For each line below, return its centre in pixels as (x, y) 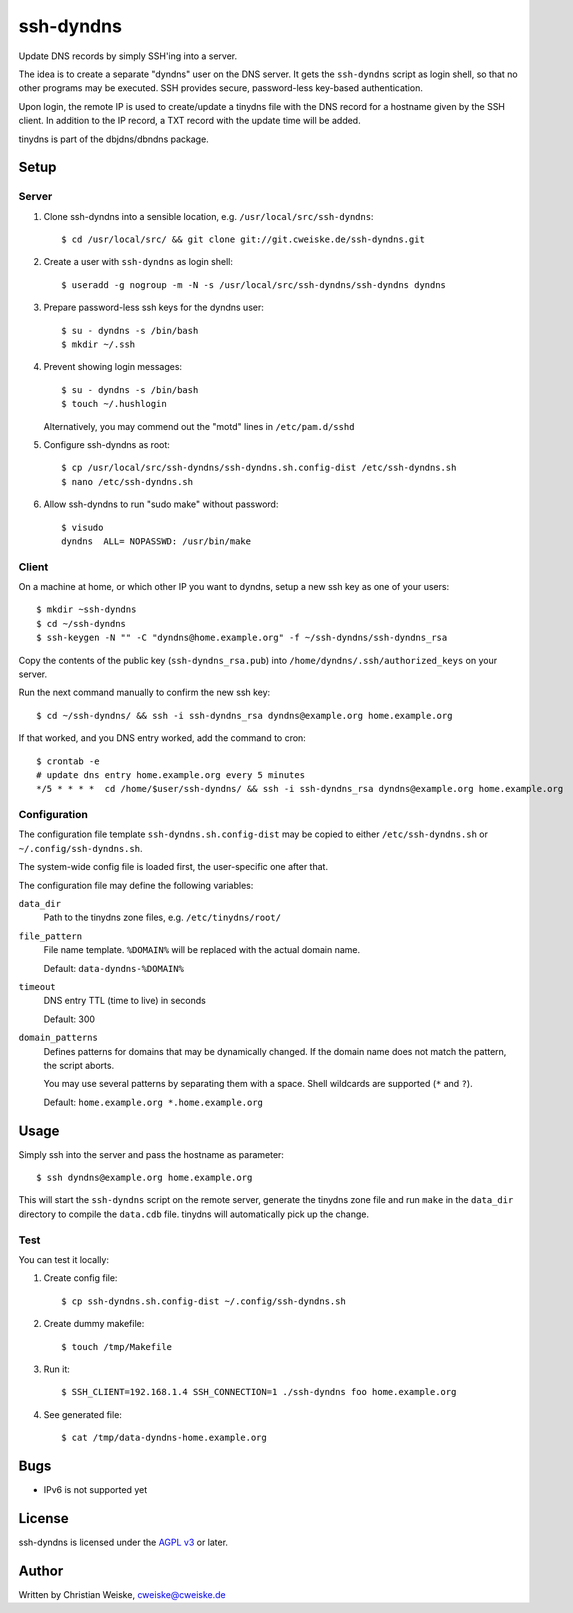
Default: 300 (69, 1019)
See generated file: (82, 1414)
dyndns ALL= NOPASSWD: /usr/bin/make (156, 541)
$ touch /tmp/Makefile (117, 1346)
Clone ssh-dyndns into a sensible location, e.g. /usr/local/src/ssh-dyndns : (208, 216)
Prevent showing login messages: (113, 367)
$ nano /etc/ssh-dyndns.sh (127, 481)
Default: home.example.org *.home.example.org (153, 1102)
